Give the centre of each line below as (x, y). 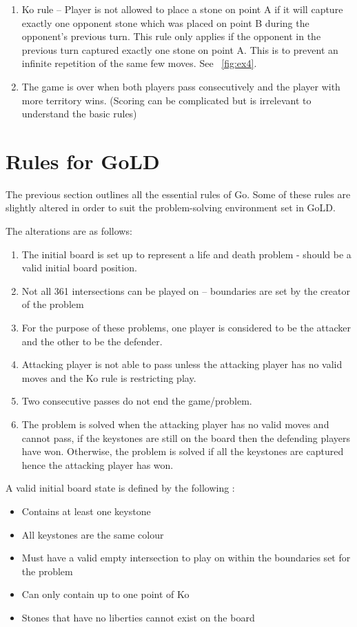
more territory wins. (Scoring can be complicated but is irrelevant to (166, 100)
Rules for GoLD (83, 161)
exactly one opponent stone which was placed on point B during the (165, 22)
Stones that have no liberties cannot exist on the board (138, 617)
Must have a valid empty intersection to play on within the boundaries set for (186, 558)
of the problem (53, 304)
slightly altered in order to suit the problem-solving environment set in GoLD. (171, 208)
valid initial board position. (79, 268)
